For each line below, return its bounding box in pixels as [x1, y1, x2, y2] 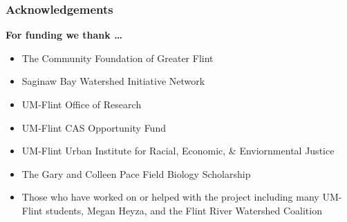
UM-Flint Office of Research [21, 97, 142, 111]
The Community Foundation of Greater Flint [21, 50, 214, 65]
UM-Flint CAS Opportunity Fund [21, 120, 166, 134]
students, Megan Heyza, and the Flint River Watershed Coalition [46, 203, 322, 217]
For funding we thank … [6, 28, 122, 42]
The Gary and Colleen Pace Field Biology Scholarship [21, 166, 251, 181]
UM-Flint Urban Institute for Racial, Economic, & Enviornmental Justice [21, 143, 335, 158]
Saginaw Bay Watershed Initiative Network [21, 74, 205, 88]
